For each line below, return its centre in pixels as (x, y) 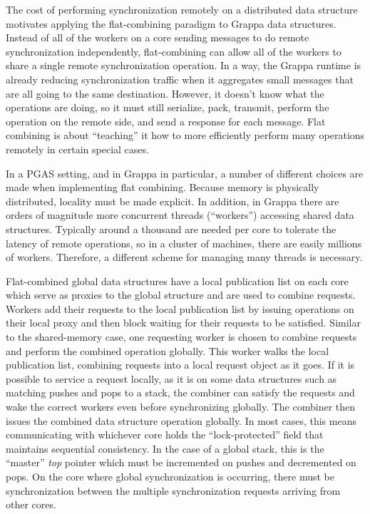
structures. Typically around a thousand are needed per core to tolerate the (171, 228)
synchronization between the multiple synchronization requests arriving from (173, 490)
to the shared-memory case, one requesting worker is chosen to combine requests (181, 337)
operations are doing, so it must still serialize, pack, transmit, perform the (168, 107)
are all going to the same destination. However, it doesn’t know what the (165, 93)
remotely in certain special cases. (77, 149)
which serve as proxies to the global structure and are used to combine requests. (181, 295)
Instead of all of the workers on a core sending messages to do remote (158, 37)
